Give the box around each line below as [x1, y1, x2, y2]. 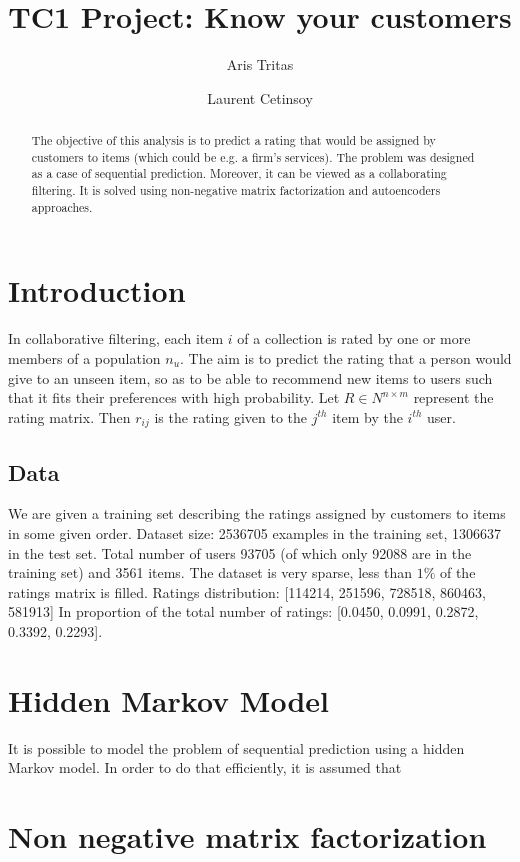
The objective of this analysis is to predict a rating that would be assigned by [31, 132, 436, 149]
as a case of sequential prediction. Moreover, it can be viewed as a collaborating [31, 165, 447, 182]
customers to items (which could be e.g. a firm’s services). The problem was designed [31, 148, 475, 165]
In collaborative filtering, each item [8, 328, 224, 349]
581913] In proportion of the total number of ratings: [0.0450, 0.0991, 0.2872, [8, 601, 479, 622]
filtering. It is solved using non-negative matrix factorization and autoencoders [31, 182, 441, 199]
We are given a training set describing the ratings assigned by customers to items [8, 503, 506, 524]
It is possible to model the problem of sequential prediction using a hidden [8, 737, 465, 758]
